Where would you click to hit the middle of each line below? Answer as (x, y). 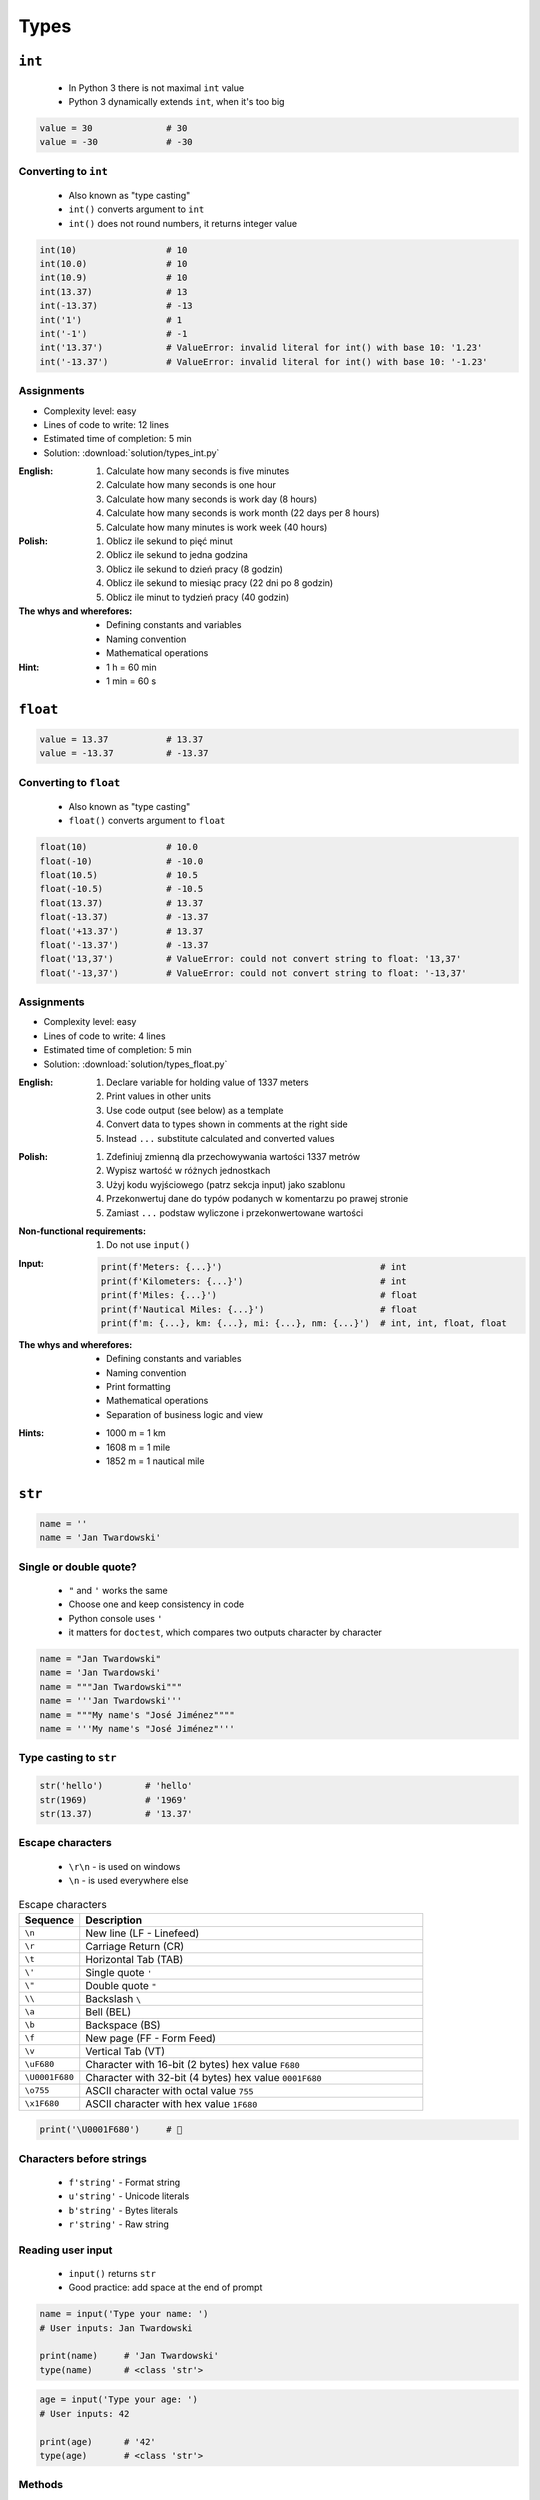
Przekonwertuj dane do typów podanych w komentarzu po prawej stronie (257, 1199)
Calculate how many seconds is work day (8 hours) (212, 499)
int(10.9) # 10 (113, 278)
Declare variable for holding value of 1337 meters (207, 1082)
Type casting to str (67, 1758)
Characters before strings (82, 2158)
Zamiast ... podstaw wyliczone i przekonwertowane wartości (235, 1212)
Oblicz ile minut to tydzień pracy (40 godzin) (198, 597)
